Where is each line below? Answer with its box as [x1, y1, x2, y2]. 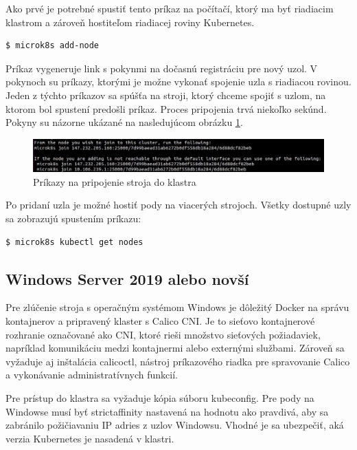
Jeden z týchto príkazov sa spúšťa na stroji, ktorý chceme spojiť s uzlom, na [5, 87, 326, 102]
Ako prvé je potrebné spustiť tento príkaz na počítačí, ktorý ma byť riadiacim [5, 1, 334, 15]
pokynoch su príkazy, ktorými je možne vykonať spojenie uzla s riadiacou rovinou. [5, 74, 352, 89]
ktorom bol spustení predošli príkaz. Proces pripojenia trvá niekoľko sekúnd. [5, 101, 327, 116]
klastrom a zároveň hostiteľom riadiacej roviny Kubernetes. [5, 14, 255, 29]
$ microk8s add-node [5, 41, 100, 51]
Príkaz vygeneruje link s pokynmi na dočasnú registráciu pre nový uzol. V [5, 61, 318, 75]
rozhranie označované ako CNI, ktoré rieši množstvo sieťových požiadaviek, [5, 327, 321, 341]
